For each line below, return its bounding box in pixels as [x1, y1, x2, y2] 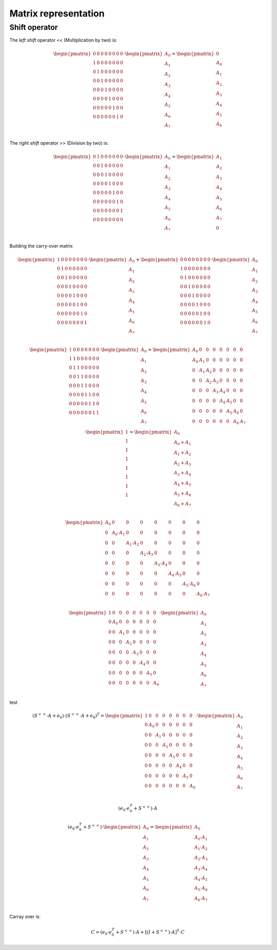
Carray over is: [9, 913, 41, 920]
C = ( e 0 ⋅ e [91, 929, 112, 936]
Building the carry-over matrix [9, 243, 73, 249]
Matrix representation [9, 8, 105, 19]
